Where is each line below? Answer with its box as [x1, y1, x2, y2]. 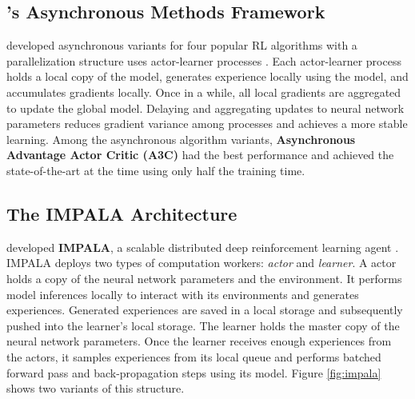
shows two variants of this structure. [6, 380, 185, 397]
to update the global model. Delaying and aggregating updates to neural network [6, 99, 405, 116]
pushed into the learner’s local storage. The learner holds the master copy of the [6, 317, 400, 333]
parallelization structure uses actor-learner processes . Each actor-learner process [6, 52, 401, 69]
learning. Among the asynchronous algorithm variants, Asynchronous [6, 130, 356, 147]
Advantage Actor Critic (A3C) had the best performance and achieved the [6, 146, 394, 163]
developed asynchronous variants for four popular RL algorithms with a [6, 37, 357, 54]
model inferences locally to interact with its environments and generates [6, 285, 359, 302]
